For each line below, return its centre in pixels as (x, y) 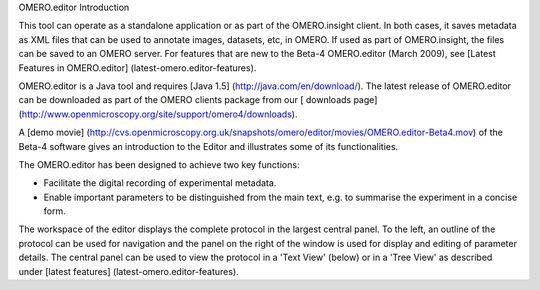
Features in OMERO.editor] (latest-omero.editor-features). (137, 67)
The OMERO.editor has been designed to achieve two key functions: (159, 164)
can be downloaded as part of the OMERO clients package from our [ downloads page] (198, 100)
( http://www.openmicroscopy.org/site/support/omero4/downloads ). (158, 114)
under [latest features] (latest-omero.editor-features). (128, 271)
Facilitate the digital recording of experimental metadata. (160, 183)
